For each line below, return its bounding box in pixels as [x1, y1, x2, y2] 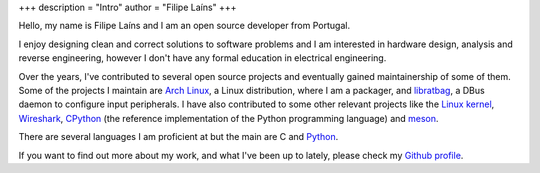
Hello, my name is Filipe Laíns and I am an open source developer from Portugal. [18, 20, 350, 32]
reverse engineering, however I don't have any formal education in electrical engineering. [18, 52, 387, 64]
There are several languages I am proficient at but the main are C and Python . [18, 131, 339, 143]
